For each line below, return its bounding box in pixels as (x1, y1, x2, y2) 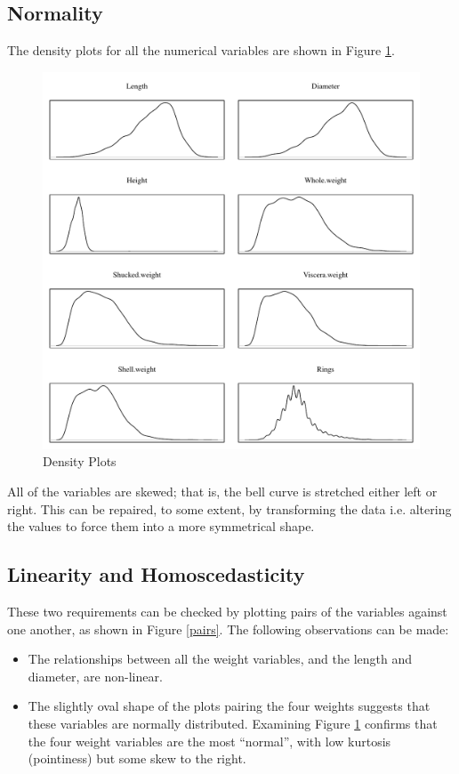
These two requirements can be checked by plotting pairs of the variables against (7, 601, 447, 620)
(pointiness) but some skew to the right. (28, 749, 246, 768)
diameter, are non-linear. (28, 666, 163, 685)
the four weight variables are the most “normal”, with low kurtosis (28, 731, 391, 750)
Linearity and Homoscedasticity (7, 560, 305, 588)
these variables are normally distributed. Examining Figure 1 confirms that (28, 714, 438, 732)
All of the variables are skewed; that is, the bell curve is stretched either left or (7, 481, 438, 500)
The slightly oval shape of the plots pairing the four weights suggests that (28, 697, 431, 715)
